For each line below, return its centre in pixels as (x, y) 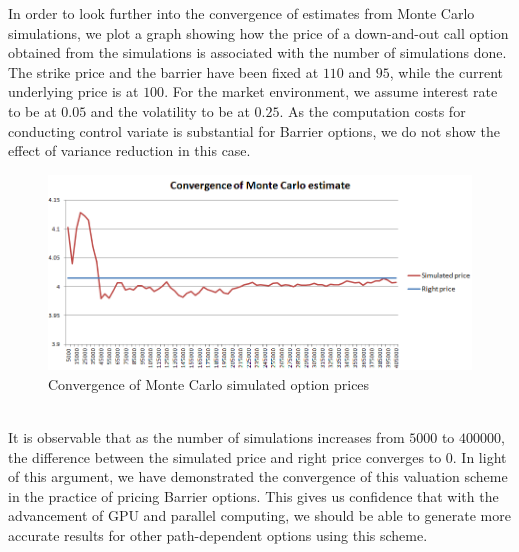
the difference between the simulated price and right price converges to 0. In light (257, 456)
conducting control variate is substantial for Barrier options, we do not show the (254, 130)
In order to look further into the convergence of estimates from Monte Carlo (241, 13)
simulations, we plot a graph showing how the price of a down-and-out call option (258, 32)
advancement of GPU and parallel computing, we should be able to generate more (259, 515)
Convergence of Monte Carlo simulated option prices (209, 383)
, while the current (446, 71)
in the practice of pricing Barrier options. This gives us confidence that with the (253, 495)
